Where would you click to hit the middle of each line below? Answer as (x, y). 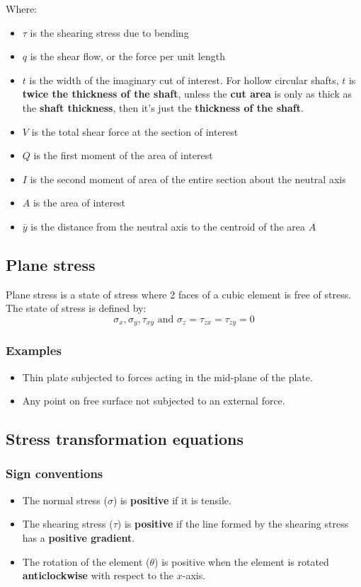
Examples (34, 350)
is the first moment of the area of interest (123, 155)
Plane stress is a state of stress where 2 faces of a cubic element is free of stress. (179, 294)
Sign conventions (55, 473)
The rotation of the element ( (86, 561)
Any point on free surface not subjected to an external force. (154, 401)
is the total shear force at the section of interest (135, 131)
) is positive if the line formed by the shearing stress (233, 524)
